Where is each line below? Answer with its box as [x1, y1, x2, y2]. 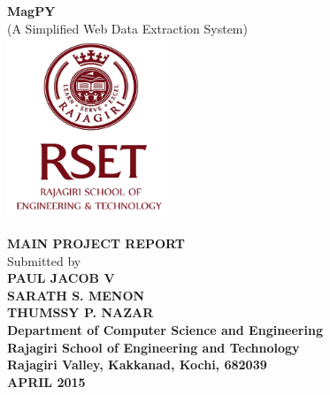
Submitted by [7, 251, 81, 270]
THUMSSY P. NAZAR [7, 303, 154, 322]
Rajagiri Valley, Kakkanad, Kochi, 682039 [7, 355, 267, 374]
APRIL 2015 [7, 372, 86, 391]
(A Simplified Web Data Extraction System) [7, 19, 248, 37]
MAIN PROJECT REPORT [7, 234, 186, 252]
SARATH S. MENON [7, 285, 145, 304]
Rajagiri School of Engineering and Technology [7, 338, 300, 356]
